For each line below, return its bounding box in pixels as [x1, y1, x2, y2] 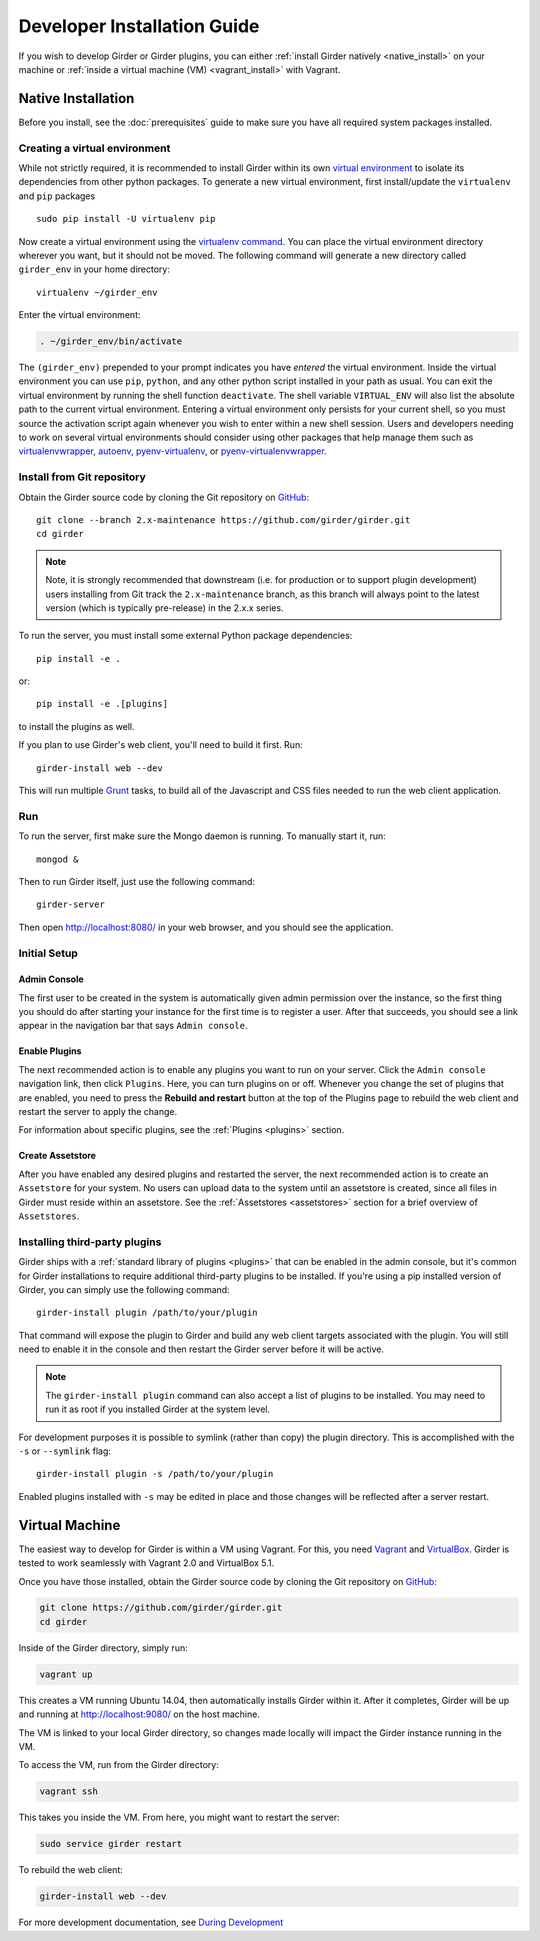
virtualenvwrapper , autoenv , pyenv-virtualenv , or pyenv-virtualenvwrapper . [18, 445, 327, 457]
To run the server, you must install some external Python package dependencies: [18, 630, 353, 642]
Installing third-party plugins [18, 1235, 162, 1249]
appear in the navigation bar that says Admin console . [18, 1020, 249, 1032]
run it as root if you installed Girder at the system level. [45, 1403, 270, 1415]
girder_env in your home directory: [18, 263, 170, 275]
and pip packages [18, 190, 96, 202]
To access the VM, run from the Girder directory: [18, 1759, 219, 1771]
